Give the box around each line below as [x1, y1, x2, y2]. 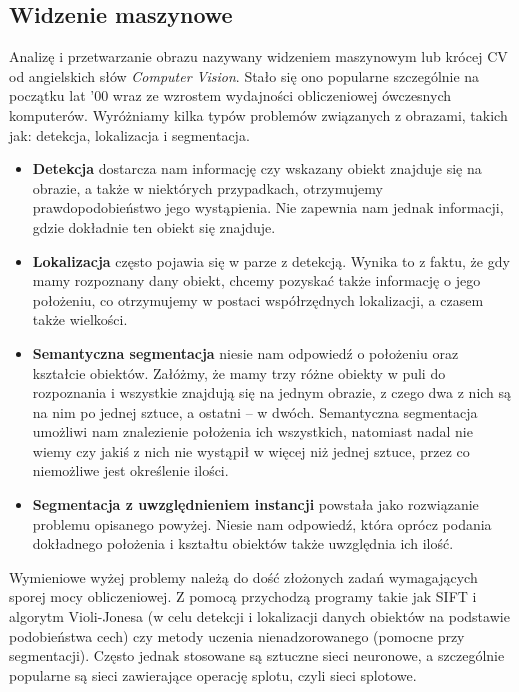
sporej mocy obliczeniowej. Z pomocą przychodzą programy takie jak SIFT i [9, 586, 477, 607]
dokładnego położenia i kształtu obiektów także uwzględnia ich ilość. [32, 533, 454, 554]
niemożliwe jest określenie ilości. [32, 460, 229, 481]
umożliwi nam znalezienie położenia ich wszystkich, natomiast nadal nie [32, 421, 473, 442]
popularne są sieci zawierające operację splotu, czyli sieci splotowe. [9, 664, 417, 685]
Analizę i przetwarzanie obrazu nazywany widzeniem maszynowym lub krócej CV [9, 46, 508, 67]
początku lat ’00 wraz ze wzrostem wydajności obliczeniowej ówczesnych [9, 85, 452, 106]
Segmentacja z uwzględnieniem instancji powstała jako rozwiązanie [32, 494, 479, 515]
